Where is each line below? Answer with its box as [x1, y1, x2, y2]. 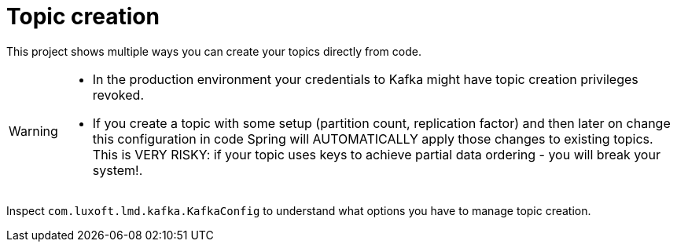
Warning [9, 122, 58, 139]
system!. [92, 162, 143, 178]
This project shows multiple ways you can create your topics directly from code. [6, 44, 421, 58]
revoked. [92, 86, 145, 103]
